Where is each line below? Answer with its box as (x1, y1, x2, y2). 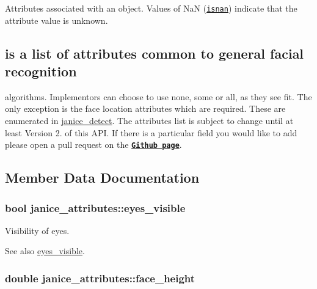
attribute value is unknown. (5, 13, 108, 26)
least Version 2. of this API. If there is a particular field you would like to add (5, 126, 297, 139)
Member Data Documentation (5, 168, 200, 187)
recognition (5, 62, 77, 81)
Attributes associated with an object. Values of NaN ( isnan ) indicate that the (5, 2, 297, 14)
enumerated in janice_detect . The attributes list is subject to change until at (5, 114, 294, 127)
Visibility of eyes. (5, 224, 70, 236)
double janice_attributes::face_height (5, 270, 195, 285)
